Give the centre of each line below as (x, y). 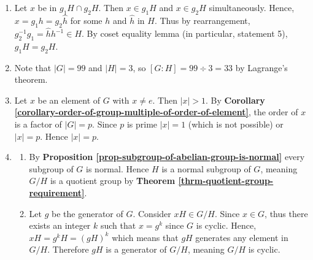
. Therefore (68, 249)
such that (118, 225)
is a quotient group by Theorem (113, 181)
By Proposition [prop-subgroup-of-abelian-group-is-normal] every (167, 157)
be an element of (69, 100)
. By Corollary (235, 100)
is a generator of (136, 249)
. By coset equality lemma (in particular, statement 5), (185, 33)
